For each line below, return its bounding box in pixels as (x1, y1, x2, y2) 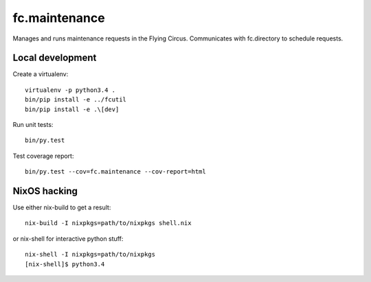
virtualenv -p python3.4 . (25, 86, 116, 94)
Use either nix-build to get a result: (12, 203, 111, 212)
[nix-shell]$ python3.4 (25, 260, 105, 268)
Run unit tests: (12, 121, 54, 129)
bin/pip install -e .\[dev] (25, 105, 120, 113)
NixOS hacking (12, 185, 78, 197)
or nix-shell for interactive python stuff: (12, 234, 124, 243)
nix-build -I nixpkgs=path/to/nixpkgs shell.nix (25, 220, 192, 227)
